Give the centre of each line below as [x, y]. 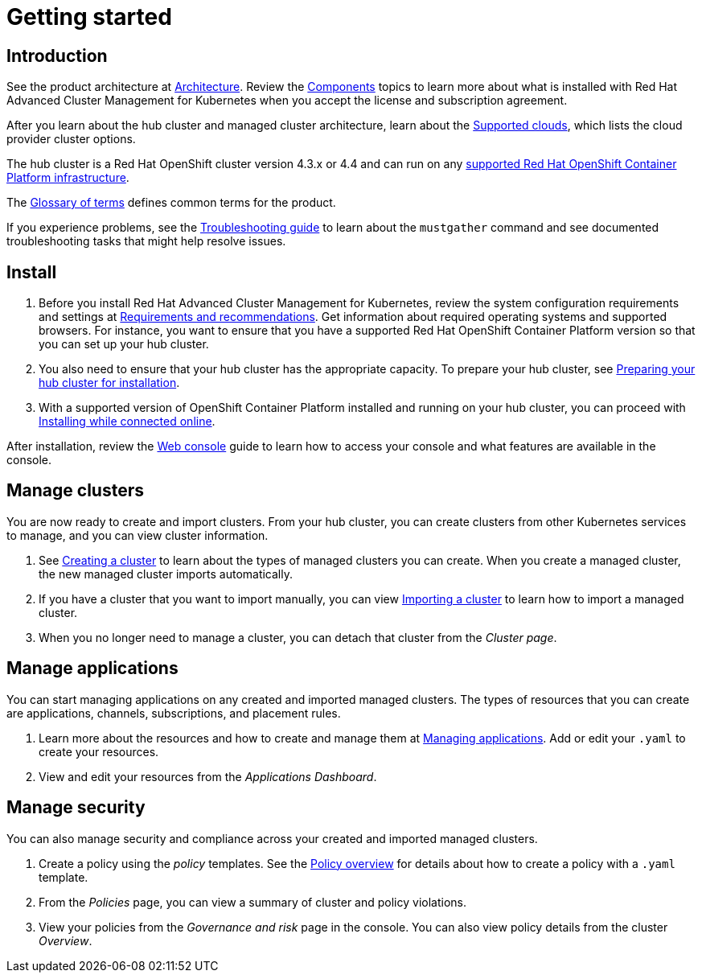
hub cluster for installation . [109, 383]
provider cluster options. [71, 139]
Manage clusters [75, 491]
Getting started [89, 17]
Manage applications [92, 668]
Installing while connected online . [127, 422]
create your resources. [99, 751]
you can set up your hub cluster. [124, 344]
